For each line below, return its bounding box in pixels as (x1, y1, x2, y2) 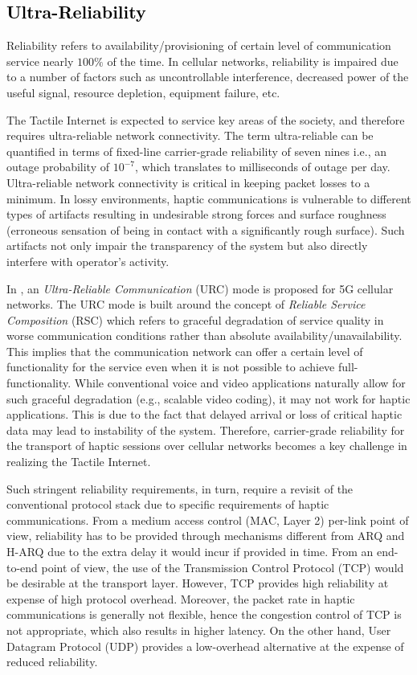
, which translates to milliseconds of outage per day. (135, 158, 390, 175)
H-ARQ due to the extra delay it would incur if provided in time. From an (6, 543, 374, 560)
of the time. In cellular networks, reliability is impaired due (107, 52, 399, 69)
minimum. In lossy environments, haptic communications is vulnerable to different (6, 190, 411, 207)
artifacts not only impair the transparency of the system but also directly (6, 237, 368, 254)
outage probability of (6, 158, 110, 175)
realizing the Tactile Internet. (6, 453, 151, 470)
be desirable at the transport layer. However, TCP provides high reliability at (6, 575, 389, 591)
